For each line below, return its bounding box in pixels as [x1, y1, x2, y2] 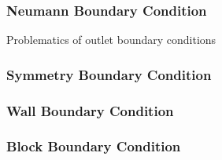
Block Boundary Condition [6, 136, 181, 156]
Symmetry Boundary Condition [6, 64, 212, 84]
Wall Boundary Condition [6, 100, 174, 120]
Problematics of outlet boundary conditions [6, 31, 216, 48]
